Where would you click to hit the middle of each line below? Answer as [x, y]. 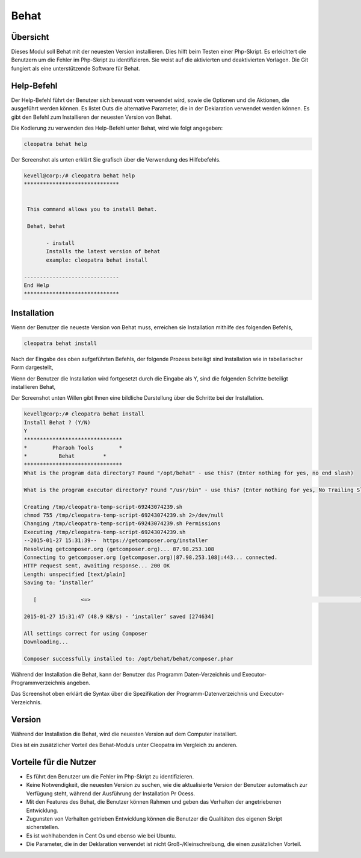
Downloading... [46, 642]
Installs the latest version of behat [103, 251]
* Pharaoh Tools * [73, 447]
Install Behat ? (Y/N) [57, 422]
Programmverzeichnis [38, 683]
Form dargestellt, [32, 367]
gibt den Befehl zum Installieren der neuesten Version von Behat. [91, 117]
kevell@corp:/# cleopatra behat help [79, 175]
